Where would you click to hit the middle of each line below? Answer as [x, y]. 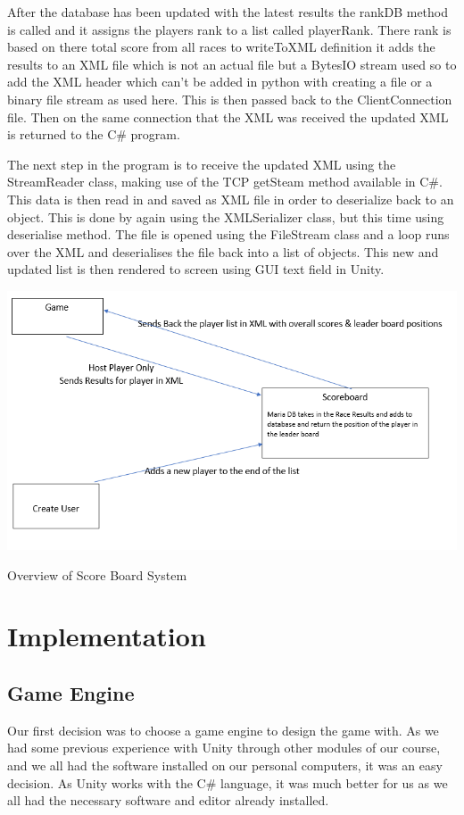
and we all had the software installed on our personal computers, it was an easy [225, 765]
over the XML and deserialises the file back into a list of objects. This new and [223, 251]
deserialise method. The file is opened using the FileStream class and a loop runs [228, 234]
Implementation [107, 636]
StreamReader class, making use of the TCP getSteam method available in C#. [225, 182]
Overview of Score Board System [97, 574]
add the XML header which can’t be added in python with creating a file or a [220, 82]
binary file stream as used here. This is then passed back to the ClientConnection [230, 99]
